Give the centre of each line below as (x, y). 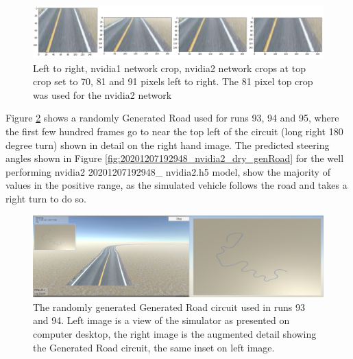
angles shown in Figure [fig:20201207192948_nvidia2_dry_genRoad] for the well (175, 158)
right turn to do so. (46, 198)
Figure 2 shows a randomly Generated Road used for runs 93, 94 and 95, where (172, 118)
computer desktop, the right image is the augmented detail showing (175, 333)
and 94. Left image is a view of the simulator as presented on (161, 320)
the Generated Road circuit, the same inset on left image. (154, 347)
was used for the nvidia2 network (102, 94)
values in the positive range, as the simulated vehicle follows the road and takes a (176, 185)
